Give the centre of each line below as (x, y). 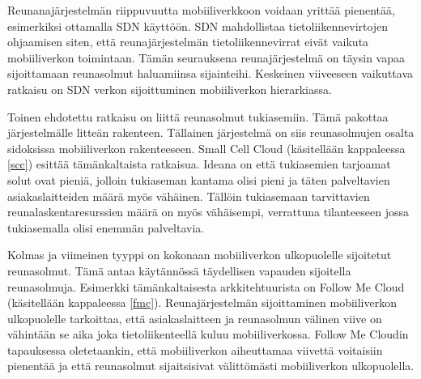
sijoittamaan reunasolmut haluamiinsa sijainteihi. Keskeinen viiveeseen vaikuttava (210, 73)
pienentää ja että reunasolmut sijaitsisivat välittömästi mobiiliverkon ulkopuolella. (211, 366)
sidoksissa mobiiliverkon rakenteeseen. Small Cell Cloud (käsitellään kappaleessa (206, 148)
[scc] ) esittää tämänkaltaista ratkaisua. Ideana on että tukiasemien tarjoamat (199, 164)
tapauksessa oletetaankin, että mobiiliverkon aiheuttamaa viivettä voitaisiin (195, 349)
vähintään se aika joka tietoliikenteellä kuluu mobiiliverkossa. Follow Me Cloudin (208, 334)
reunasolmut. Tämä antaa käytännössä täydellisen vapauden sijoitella (179, 270)
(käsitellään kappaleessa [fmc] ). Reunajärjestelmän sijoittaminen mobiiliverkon (202, 302)
